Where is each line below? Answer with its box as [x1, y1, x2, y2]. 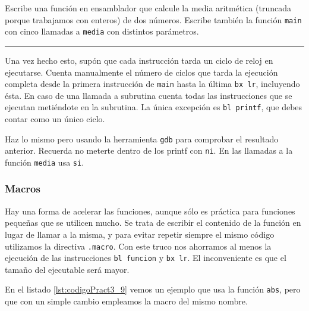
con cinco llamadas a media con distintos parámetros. [5, 25, 199, 38]
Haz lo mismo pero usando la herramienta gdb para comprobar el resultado [5, 132, 279, 145]
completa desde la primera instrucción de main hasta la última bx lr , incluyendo [5, 77, 300, 90]
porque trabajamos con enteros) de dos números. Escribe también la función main [5, 13, 302, 26]
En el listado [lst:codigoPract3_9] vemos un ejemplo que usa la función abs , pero [5, 283, 301, 296]
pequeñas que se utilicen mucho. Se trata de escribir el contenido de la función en [5, 216, 301, 229]
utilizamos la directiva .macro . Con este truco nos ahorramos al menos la [5, 240, 272, 252]
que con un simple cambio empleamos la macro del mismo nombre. [5, 295, 248, 307]
